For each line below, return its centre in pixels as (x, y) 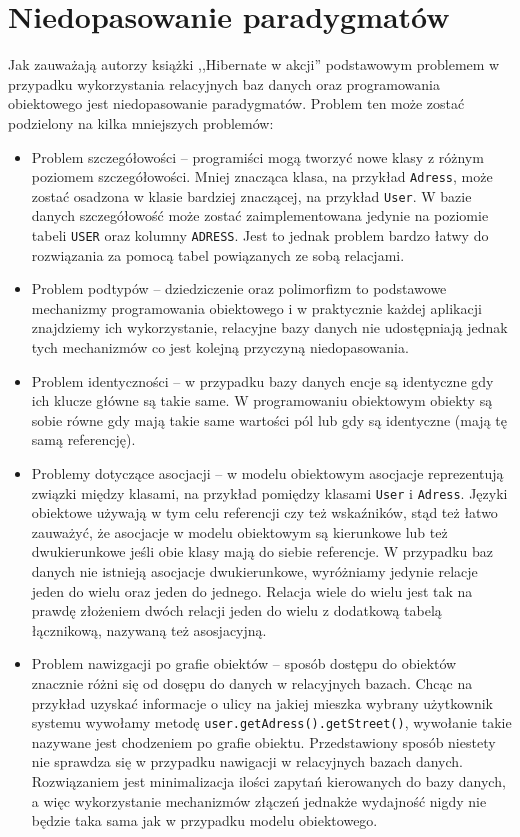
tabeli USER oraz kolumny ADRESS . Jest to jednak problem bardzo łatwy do (260, 235)
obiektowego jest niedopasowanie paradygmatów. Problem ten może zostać (236, 103)
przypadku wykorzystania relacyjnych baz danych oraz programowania (224, 83)
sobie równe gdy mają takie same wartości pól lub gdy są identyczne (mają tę (269, 419)
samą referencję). (83, 439)
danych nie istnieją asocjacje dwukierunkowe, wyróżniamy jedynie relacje (254, 571)
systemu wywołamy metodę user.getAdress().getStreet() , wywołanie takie (271, 722)
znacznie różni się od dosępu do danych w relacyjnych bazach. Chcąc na (252, 683)
